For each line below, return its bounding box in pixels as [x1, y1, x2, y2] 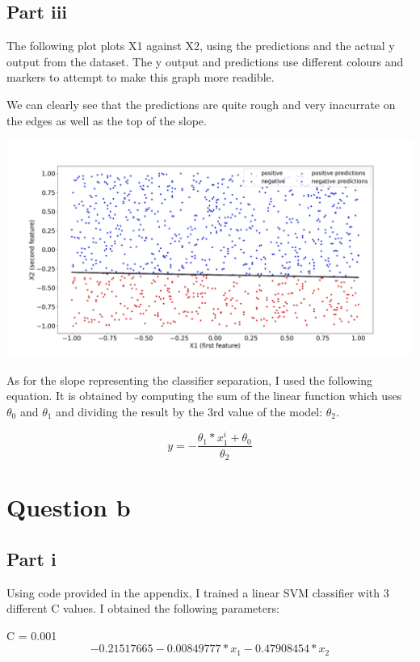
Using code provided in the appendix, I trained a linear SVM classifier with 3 [6, 584, 389, 601]
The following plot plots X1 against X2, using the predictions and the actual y [6, 37, 395, 54]
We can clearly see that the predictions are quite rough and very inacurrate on [6, 95, 396, 112]
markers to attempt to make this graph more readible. [6, 69, 275, 86]
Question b [6, 491, 131, 524]
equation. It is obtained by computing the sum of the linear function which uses [6, 387, 402, 404]
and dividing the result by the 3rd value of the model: [56, 403, 323, 420]
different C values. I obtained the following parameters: [6, 600, 279, 617]
